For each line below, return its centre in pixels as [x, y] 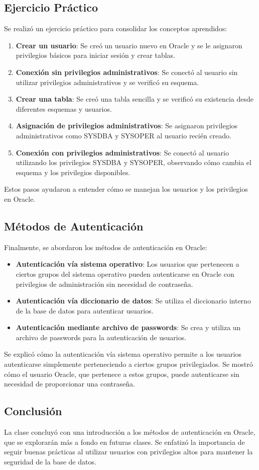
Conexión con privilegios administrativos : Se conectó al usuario [122, 152]
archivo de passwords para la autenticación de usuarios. [101, 337]
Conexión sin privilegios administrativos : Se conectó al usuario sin [127, 72]
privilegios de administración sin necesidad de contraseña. [104, 284]
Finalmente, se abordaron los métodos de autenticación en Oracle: [106, 247]
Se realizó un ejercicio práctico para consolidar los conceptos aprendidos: [116, 28]
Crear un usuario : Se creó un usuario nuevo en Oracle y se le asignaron [129, 45]
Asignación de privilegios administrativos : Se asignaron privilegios [127, 126]
